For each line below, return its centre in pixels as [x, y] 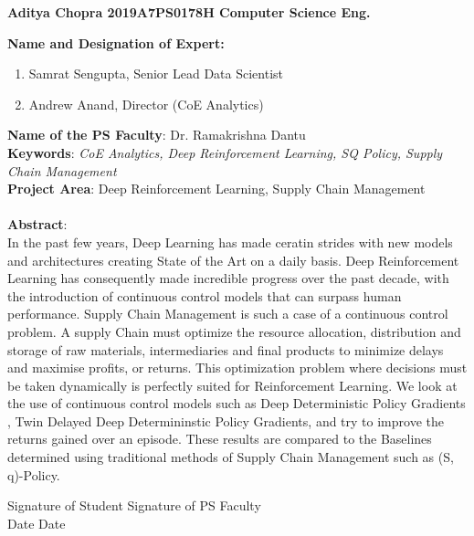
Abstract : [37, 224]
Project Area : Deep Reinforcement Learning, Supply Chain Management [216, 189]
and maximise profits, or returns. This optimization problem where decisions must [237, 368]
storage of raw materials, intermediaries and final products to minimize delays [226, 349]
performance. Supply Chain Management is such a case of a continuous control [228, 314]
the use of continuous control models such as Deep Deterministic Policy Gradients [237, 403]
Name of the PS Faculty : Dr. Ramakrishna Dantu [157, 135]
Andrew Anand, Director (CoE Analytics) [146, 104]
